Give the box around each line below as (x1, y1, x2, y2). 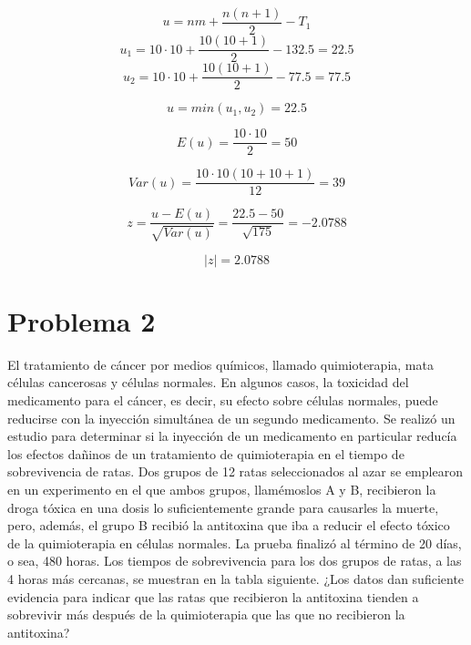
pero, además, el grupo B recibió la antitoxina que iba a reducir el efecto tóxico (7, 516, 450, 535)
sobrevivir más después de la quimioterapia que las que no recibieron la (7, 605, 405, 624)
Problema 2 (7, 302, 156, 339)
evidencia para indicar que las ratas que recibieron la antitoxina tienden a (7, 587, 419, 606)
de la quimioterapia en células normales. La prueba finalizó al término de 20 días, (7, 533, 462, 552)
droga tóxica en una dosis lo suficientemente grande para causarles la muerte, (7, 497, 439, 517)
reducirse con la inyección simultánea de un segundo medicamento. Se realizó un (7, 408, 456, 427)
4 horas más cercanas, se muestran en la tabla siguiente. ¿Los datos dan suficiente (7, 569, 465, 589)
